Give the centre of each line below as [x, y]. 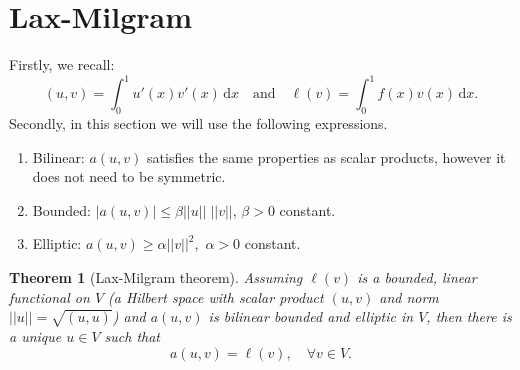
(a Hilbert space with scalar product [216, 296]
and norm [409, 296]
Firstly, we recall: [62, 64]
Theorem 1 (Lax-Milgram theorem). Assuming [156, 276]
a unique [35, 335]
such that [132, 335]
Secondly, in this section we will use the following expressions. [198, 123]
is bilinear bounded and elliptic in [311, 316]
